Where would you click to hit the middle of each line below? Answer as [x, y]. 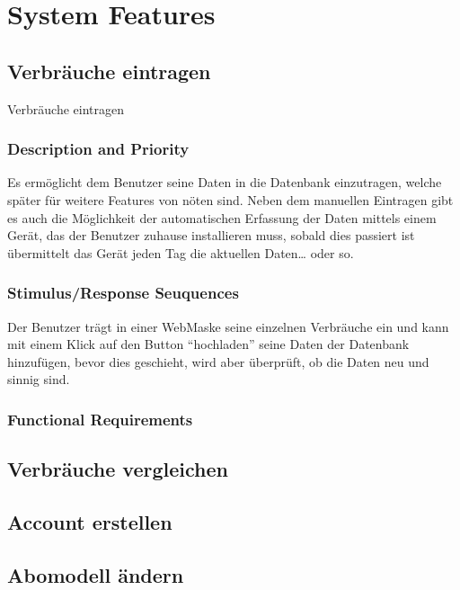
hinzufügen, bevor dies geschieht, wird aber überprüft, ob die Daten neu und [218, 361]
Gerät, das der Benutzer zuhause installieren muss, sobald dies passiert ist [211, 235]
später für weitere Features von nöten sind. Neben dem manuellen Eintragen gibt [230, 199]
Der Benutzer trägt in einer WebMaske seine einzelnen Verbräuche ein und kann [228, 326]
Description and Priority [98, 149]
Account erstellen [90, 521]
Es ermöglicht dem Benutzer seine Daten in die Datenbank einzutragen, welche [225, 182]
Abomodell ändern [96, 574]
